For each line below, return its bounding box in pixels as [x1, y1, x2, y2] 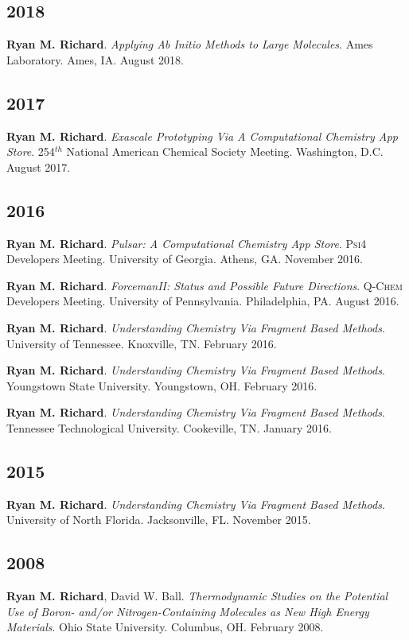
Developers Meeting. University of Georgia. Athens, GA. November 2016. [6, 250, 363, 267]
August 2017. [6, 158, 71, 175]
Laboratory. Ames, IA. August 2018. [6, 51, 184, 68]
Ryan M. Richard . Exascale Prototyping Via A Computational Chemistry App [6, 127, 398, 144]
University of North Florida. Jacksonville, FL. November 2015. [6, 511, 311, 528]
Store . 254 [6, 143, 55, 160]
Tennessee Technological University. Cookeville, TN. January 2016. [6, 419, 332, 436]
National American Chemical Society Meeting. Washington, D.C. [66, 143, 384, 160]
